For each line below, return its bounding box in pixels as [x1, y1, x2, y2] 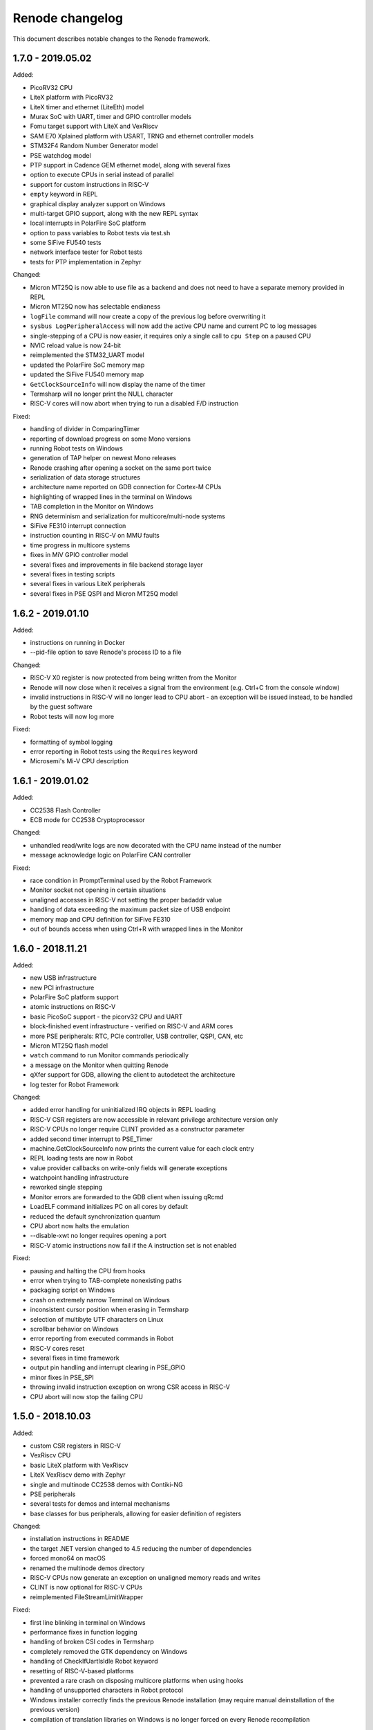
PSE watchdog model [30, 151, 91, 159]
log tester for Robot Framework [30, 1080, 119, 1089]
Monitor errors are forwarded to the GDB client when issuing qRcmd [30, 1192, 224, 1201]
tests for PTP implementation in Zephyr [30, 257, 142, 266]
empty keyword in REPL [30, 190, 98, 199]
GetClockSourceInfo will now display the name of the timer [30, 380, 206, 388]
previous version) [30, 1706, 80, 1714]
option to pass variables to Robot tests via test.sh [30, 228, 171, 237]
